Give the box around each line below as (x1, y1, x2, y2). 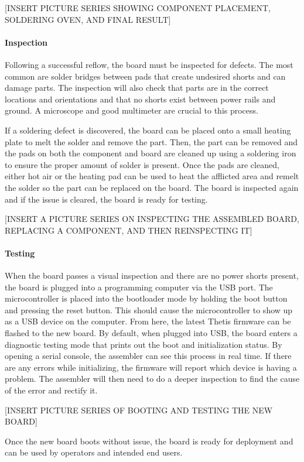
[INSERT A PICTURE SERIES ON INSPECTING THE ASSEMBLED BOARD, (5, 213, 299, 225)
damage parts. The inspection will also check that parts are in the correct (5, 81, 269, 94)
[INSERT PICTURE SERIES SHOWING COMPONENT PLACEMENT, (5, 2, 271, 13)
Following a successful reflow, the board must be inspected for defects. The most (5, 58, 293, 70)
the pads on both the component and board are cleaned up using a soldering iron (5, 147, 296, 159)
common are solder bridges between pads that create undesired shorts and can (5, 70, 286, 82)
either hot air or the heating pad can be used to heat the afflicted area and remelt (5, 170, 299, 182)
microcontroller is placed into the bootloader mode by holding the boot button (5, 292, 288, 304)
